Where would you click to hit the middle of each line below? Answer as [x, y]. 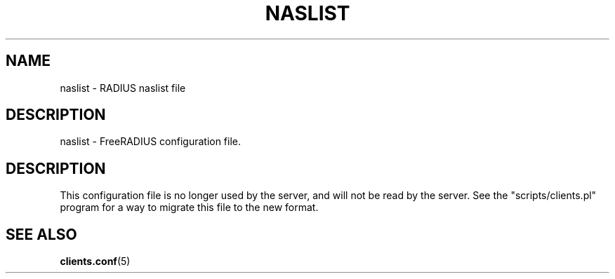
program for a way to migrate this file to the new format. [189, 207]
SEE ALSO [41, 234]
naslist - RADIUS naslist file [123, 88]
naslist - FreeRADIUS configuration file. [151, 142]
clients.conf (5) [95, 261]
